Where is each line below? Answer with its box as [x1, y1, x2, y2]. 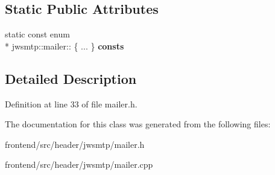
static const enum [5, 28, 70, 40]
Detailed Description [5, 69, 137, 87]
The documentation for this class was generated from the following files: [5, 118, 271, 130]
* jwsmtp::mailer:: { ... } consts [5, 39, 124, 52]
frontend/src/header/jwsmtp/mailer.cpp [5, 158, 153, 171]
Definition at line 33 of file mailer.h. [5, 97, 137, 110]
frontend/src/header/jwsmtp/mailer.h [5, 138, 145, 150]
